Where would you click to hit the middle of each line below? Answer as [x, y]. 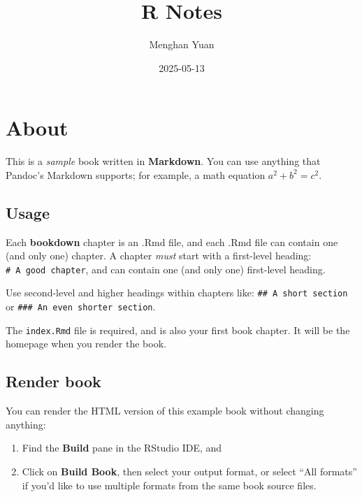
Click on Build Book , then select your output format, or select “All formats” [189, 471]
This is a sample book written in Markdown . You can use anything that [163, 161]
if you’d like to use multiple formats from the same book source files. [169, 485]
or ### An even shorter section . [81, 307]
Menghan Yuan [182, 44]
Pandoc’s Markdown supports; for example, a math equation [136, 174]
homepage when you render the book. [86, 344]
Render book [53, 381]
